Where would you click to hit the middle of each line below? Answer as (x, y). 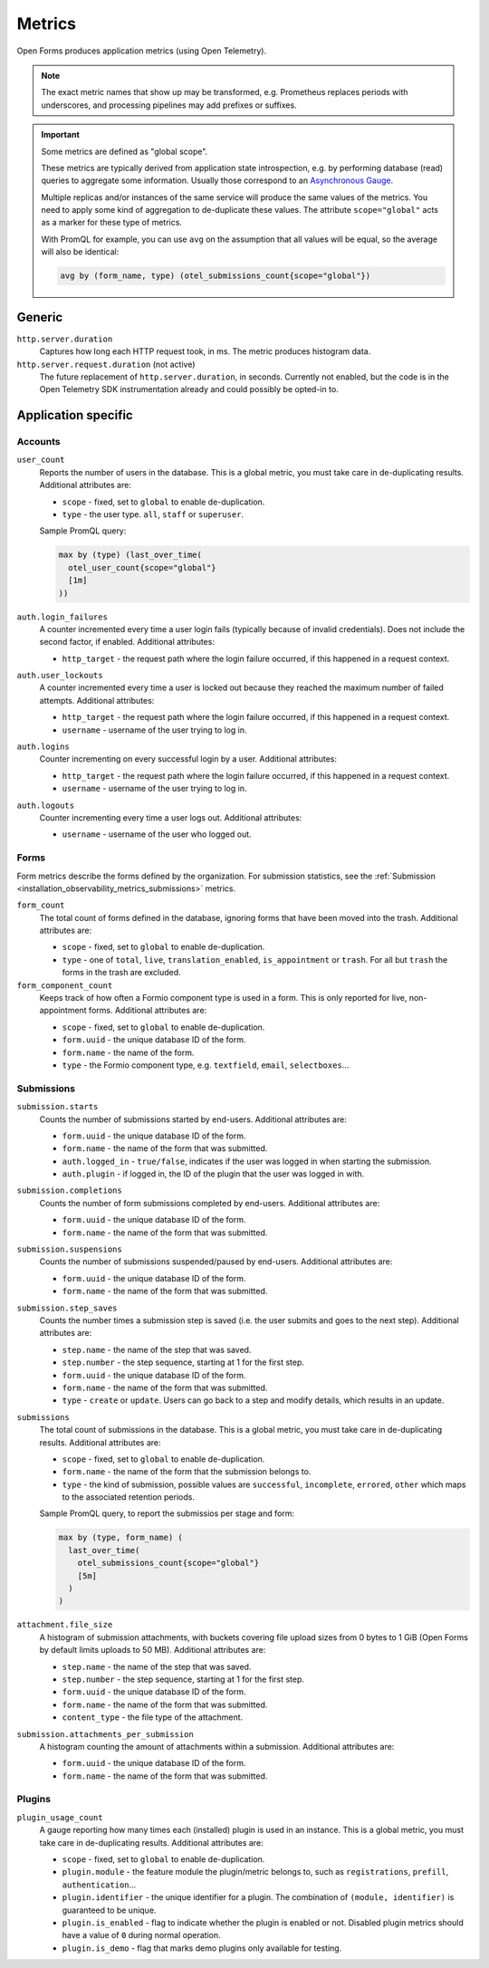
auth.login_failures (62, 617)
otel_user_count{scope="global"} (142, 567)
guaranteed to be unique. (109, 1910)
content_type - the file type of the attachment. (153, 1717)
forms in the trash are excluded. (121, 973)
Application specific (75, 415)
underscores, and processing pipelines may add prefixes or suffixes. (169, 105)
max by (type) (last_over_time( (130, 555)
